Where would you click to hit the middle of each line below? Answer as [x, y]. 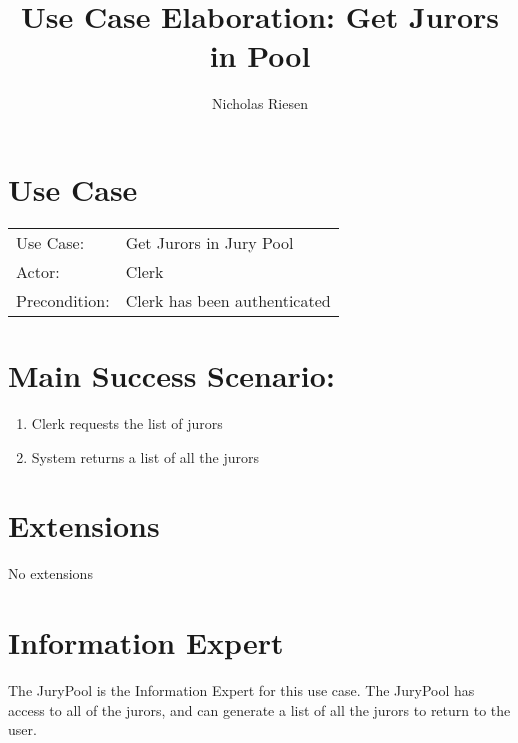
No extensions [50, 573]
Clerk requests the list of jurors [127, 422]
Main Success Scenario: [171, 375]
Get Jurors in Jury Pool [209, 242]
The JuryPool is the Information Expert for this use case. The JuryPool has [241, 690]
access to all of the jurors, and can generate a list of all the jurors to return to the [259, 709]
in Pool [260, 55]
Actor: [38, 271]
